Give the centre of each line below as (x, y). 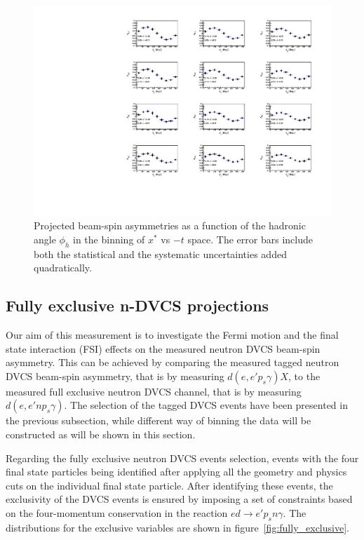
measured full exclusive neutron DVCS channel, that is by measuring (154, 391)
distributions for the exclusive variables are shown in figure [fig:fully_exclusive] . (177, 527)
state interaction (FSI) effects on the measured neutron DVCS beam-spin (163, 348)
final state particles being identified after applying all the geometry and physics (176, 472)
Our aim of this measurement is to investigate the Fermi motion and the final (172, 335)
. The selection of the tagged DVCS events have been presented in (206, 405)
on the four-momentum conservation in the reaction (117, 512)
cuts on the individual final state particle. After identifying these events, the (169, 485)
